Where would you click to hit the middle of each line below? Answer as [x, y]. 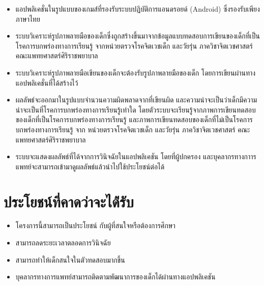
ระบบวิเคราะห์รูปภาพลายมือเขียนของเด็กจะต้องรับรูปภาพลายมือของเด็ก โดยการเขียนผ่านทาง [136, 72]
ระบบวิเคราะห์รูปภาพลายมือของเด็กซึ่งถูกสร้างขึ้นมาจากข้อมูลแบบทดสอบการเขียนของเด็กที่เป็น [138, 36]
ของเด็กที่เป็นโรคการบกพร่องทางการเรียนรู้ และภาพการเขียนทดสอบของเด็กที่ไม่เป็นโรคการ [134, 119]
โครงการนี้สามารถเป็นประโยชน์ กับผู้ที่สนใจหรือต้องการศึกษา [95, 225]
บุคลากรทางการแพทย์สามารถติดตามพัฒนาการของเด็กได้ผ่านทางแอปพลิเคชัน [115, 277]
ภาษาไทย [28, 19]
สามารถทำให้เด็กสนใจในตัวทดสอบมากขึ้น [70, 259]
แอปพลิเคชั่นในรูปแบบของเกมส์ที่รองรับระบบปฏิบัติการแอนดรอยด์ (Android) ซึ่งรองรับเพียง [138, 9]
